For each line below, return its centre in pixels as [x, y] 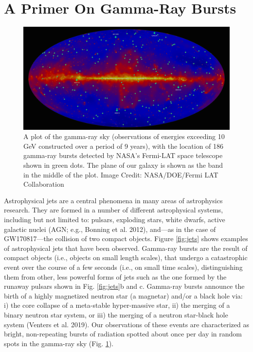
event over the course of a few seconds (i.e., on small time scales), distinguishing [123, 267]
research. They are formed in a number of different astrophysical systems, [114, 210]
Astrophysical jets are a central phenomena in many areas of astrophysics [113, 200]
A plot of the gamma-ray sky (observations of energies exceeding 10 [124, 136]
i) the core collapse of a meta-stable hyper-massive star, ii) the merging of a [117, 305]
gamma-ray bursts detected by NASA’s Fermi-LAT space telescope [123, 155]
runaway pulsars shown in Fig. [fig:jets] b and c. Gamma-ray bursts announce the [124, 286]
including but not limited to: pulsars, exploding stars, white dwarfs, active [115, 220]
